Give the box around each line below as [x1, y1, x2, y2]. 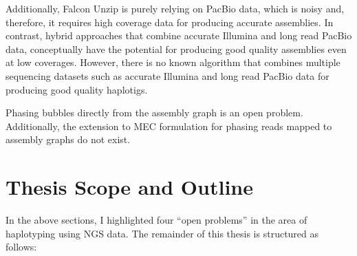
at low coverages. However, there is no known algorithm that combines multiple [6, 55, 340, 70]
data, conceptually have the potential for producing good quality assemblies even [6, 41, 347, 56]
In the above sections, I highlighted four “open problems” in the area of [6, 213, 307, 227]
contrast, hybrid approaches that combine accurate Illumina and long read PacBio [6, 28, 352, 43]
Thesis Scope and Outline [6, 173, 253, 201]
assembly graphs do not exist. [6, 132, 131, 147]
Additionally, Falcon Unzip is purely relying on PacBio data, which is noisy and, [6, 1, 345, 15]
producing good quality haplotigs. [6, 82, 148, 96]
